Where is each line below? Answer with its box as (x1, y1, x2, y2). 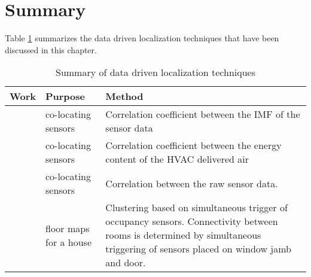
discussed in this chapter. (5, 43, 97, 56)
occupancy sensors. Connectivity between (105, 214, 278, 229)
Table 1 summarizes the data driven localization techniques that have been (5, 32, 279, 44)
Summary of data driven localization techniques (56, 65, 255, 80)
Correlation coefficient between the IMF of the (105, 107, 300, 121)
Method (105, 89, 144, 104)
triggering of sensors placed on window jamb (105, 242, 291, 256)
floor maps (45, 221, 90, 235)
